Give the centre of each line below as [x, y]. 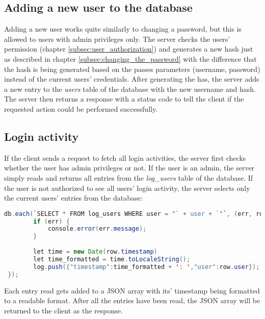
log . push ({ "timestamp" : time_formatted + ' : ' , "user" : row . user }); [147, 267]
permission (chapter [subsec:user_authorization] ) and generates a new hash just [129, 49]
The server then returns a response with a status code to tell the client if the [124, 99]
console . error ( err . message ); [97, 229]
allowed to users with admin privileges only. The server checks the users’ [117, 39]
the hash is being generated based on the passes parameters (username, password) [132, 69]
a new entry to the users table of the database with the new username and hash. [130, 89]
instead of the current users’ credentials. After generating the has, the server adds [132, 79]
